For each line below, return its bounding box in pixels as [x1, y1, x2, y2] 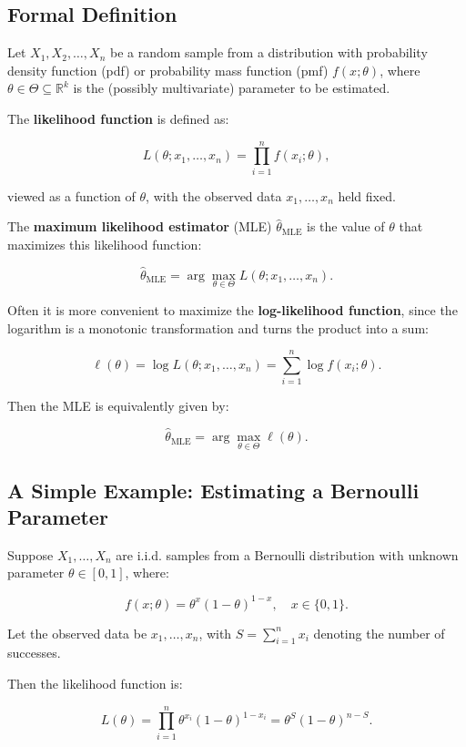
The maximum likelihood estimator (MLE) [7, 217, 272, 236]
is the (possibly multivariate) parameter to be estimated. [73, 78, 390, 97]
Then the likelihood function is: [7, 673, 183, 692]
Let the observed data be [7, 623, 147, 642]
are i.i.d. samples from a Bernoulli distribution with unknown [116, 545, 459, 564]
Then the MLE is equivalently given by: [7, 396, 229, 415]
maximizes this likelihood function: [7, 234, 202, 253]
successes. [7, 643, 61, 662]
